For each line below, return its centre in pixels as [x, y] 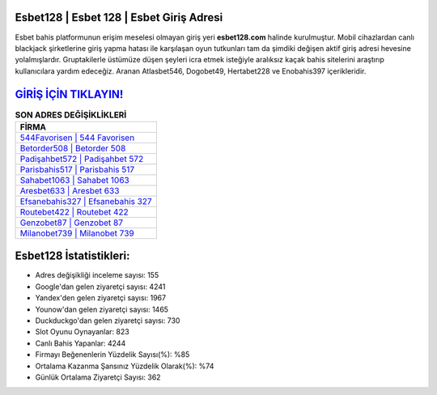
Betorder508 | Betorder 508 [73, 148]
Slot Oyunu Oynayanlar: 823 [82, 332]
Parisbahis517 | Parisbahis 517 [77, 169]
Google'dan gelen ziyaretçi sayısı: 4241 [100, 287]
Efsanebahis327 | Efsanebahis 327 [86, 201]
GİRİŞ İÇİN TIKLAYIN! [69, 94]
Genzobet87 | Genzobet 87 [72, 223]
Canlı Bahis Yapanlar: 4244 [81, 343]
